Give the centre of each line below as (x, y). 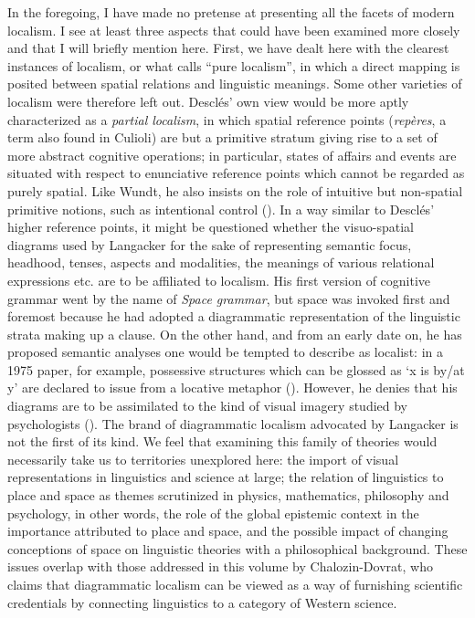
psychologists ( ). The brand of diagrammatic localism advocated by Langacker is (233, 423)
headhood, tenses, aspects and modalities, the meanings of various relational (221, 262)
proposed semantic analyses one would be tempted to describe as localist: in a (225, 352)
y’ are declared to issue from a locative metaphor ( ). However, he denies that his (232, 388)
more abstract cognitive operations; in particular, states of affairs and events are (232, 155)
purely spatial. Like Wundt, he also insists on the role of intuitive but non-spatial (235, 190)
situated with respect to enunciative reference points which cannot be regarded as (236, 173)
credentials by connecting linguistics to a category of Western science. (202, 602)
